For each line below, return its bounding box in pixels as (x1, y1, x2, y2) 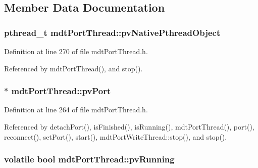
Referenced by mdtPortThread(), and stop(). (4, 63, 143, 73)
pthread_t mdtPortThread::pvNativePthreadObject (4, 26, 221, 38)
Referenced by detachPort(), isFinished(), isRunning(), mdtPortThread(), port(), (4, 121, 254, 132)
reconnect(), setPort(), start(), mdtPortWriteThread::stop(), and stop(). (4, 131, 227, 142)
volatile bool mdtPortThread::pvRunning (4, 153, 175, 165)
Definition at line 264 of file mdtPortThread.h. (4, 104, 148, 115)
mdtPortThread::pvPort (11, 85, 111, 97)
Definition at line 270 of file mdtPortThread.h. (4, 46, 148, 56)
